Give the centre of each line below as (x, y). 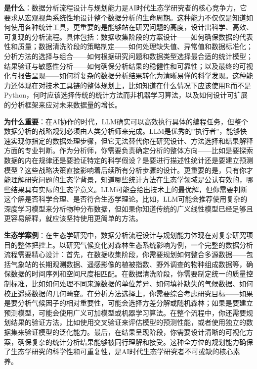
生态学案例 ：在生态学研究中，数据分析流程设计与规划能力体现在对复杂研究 (125, 235)
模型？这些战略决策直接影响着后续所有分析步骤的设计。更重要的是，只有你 (125, 170)
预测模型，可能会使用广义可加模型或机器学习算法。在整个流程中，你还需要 (125, 312)
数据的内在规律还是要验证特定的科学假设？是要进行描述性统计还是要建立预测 (128, 160)
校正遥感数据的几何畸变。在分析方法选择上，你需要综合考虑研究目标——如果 (128, 293)
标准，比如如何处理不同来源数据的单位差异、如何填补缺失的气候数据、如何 (132, 284)
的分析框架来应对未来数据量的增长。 (63, 104)
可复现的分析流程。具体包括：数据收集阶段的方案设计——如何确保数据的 (122, 36)
